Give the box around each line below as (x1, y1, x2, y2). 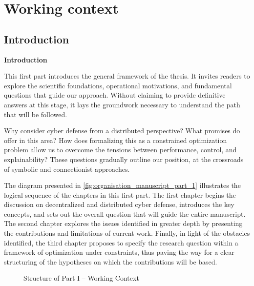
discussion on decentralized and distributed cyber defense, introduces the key (4, 199, 234, 209)
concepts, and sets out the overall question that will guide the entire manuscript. (4, 208, 246, 219)
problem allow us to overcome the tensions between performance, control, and (4, 144, 237, 155)
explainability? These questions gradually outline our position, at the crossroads (4, 154, 244, 164)
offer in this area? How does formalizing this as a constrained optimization (4, 135, 227, 145)
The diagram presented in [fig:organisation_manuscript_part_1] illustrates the (4, 180, 241, 190)
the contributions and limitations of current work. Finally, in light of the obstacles (4, 228, 250, 238)
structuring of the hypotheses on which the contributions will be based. (4, 256, 217, 266)
